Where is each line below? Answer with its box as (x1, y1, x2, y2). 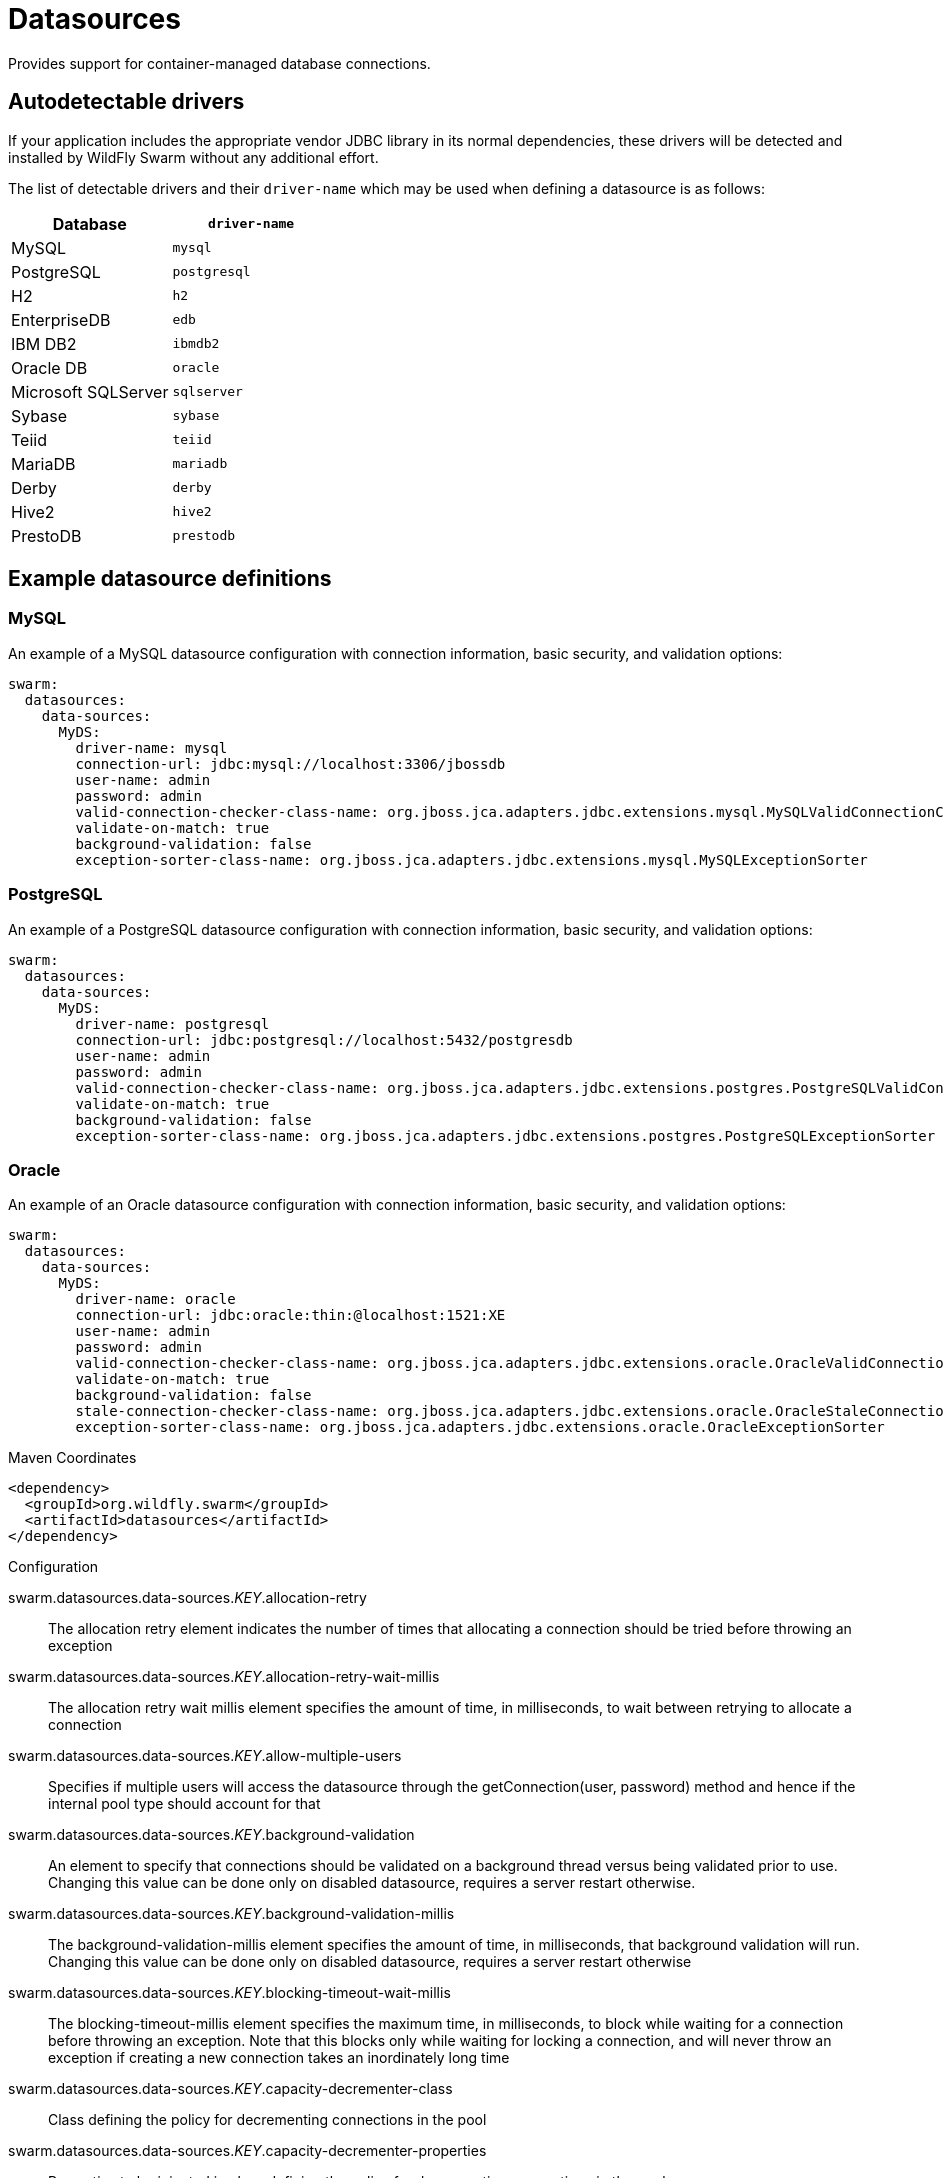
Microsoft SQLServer (11, 381, 169, 402)
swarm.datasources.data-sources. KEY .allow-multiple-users (8, 1747, 402, 1765)
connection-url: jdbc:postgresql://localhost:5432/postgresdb (75, 1031, 573, 1048)
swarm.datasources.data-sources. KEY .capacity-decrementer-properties (8, 2142, 487, 2160)
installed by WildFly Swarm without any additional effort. (8, 148, 379, 166)
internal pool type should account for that (48, 1795, 321, 1813)
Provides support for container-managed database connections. (8, 54, 431, 72)
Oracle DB (11, 357, 88, 378)
